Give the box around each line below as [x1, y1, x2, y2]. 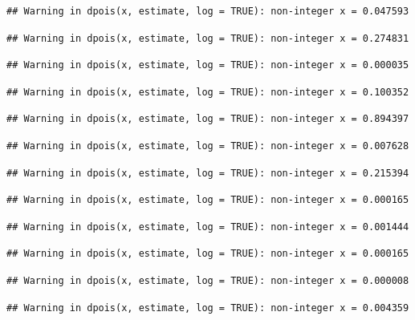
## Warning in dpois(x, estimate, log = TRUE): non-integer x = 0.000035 [6, 59, 409, 71]
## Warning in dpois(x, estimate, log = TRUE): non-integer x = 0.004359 [6, 302, 409, 314]
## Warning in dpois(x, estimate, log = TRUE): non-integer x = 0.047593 [6, 6, 409, 17]
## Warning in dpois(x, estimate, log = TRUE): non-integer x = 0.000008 [6, 274, 409, 286]
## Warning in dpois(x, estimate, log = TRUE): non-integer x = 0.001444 [6, 221, 409, 233]
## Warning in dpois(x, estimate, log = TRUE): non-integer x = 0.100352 [6, 86, 409, 98]
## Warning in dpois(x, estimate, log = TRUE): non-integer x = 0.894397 [6, 113, 409, 125]
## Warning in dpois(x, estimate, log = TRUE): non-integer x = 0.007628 [6, 140, 409, 152]
